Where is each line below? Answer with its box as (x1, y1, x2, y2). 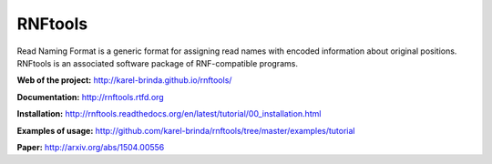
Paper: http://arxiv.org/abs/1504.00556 (16, 141, 165, 152)
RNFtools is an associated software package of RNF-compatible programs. (16, 57, 298, 68)
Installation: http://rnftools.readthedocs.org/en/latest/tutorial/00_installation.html (16, 108, 322, 119)
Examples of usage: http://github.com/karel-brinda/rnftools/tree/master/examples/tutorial (16, 125, 355, 136)
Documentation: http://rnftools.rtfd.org (16, 91, 164, 102)
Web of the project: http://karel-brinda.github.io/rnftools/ (16, 75, 232, 86)
